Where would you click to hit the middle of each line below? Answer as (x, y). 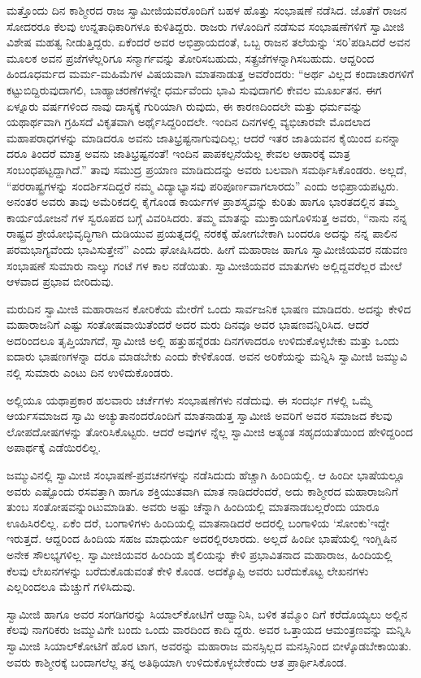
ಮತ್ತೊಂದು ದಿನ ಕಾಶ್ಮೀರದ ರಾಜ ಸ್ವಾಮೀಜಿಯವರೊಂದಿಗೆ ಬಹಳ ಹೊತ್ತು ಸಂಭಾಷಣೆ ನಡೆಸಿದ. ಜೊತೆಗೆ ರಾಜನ (207, 10)
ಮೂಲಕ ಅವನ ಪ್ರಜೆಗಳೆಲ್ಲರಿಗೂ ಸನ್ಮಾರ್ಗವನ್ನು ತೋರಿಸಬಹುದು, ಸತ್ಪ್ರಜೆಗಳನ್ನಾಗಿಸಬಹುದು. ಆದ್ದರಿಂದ (191, 57)
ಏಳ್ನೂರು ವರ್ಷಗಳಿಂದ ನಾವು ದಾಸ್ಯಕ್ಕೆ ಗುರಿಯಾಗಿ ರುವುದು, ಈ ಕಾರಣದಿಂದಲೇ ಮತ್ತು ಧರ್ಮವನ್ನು (185, 105)
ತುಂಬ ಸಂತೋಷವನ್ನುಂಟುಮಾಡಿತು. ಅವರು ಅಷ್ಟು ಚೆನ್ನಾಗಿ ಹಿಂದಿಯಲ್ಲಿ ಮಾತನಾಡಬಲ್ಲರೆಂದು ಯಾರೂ (193, 507)
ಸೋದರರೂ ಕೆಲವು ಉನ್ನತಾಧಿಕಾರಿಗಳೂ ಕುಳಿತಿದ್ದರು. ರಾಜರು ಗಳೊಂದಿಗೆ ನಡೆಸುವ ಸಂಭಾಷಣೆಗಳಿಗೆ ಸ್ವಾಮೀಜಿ (206, 26)
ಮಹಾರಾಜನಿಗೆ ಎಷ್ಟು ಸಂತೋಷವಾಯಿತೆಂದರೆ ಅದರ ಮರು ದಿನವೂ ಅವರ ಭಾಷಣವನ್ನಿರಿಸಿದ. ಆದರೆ (188, 324)
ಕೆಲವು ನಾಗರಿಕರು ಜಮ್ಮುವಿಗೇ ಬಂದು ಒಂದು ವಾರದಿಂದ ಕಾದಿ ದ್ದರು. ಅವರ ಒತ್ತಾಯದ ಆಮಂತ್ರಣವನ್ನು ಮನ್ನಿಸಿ (209, 630)
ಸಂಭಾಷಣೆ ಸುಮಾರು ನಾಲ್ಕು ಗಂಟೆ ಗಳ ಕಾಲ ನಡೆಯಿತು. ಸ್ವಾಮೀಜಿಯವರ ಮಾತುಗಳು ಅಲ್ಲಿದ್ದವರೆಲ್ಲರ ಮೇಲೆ (204, 265)
